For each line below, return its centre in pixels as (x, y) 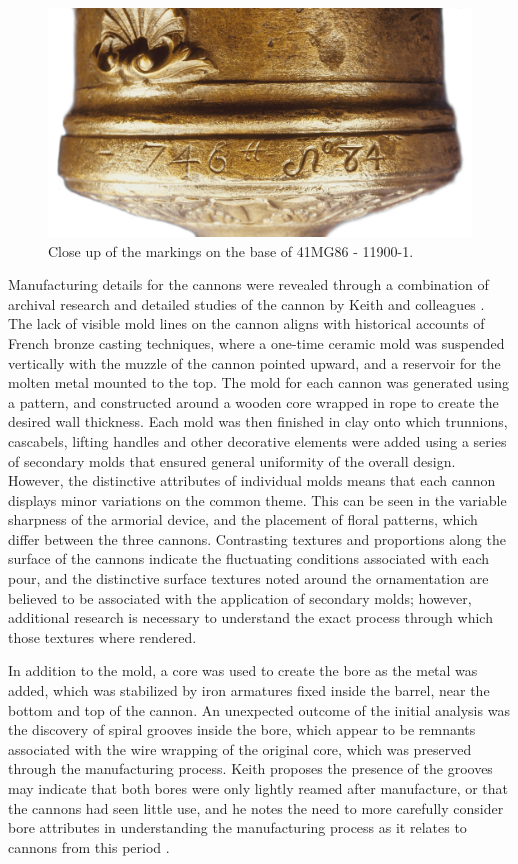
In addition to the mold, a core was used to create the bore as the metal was (243, 670)
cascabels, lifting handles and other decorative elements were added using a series (257, 440)
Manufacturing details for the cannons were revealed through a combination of (248, 284)
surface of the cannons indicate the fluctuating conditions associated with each (249, 558)
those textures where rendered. (102, 636)
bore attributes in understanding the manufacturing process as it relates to (237, 827)
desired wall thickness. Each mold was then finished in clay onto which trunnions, (258, 421)
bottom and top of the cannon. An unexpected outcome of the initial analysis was (259, 709)
